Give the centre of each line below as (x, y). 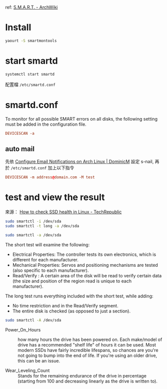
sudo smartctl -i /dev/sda (33, 222)
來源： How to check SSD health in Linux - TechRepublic (63, 212)
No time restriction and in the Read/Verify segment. (65, 305)
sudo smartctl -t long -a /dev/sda (42, 226)
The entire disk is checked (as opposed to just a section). (71, 311)
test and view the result (55, 198)
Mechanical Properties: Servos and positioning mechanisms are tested (85, 265)
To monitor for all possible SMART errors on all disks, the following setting (81, 119)
